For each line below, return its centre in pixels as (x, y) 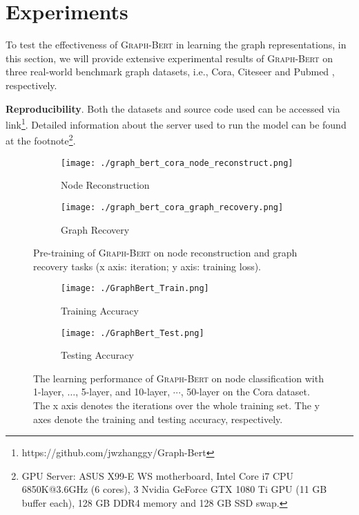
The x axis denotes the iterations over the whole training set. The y (176, 405)
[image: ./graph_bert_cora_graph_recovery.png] (172, 207)
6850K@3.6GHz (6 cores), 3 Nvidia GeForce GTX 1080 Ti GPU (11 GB (174, 489)
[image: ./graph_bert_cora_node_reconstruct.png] (177, 163)
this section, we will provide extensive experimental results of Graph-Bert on (169, 58)
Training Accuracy (100, 310)
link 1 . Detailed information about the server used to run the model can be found (176, 123)
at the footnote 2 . (41, 139)
